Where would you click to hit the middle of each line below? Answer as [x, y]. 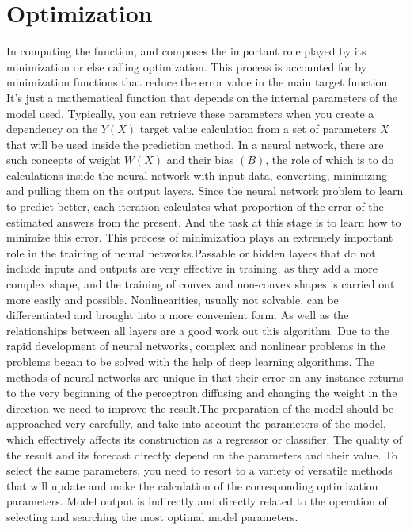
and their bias [200, 160]
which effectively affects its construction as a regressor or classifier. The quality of [205, 438]
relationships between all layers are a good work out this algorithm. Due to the [198, 330]
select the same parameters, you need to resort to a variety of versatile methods [199, 470]
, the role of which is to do [330, 160]
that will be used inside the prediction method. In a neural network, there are [195, 144]
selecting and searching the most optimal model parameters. [152, 516]
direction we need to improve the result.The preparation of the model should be [200, 408]
